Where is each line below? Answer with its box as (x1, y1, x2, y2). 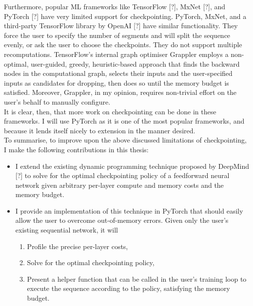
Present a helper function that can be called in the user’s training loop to (27, 273, 247, 284)
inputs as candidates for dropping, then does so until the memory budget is (4, 77, 229, 88)
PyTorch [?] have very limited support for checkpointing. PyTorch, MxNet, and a (4, 11, 247, 21)
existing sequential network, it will (15, 225, 118, 235)
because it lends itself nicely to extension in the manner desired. (4, 125, 195, 135)
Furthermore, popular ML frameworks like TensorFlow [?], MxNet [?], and (4, 1, 226, 11)
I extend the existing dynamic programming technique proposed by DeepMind (15, 161, 250, 171)
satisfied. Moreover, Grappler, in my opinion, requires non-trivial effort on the (4, 87, 237, 97)
